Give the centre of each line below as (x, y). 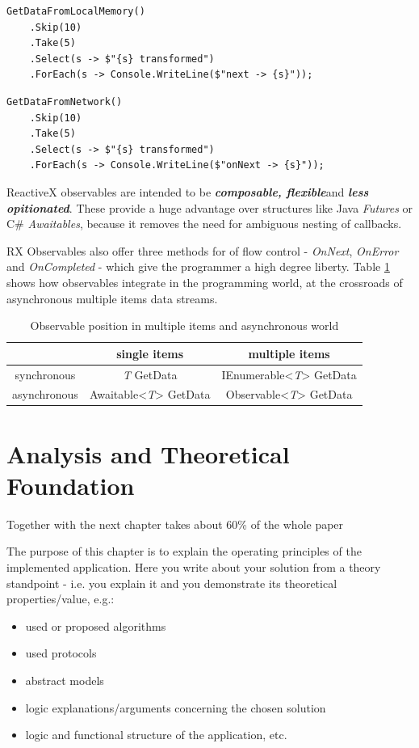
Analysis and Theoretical (148, 453)
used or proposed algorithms (96, 625)
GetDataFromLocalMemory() (76, 11)
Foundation (71, 485)
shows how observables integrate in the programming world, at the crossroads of (205, 282)
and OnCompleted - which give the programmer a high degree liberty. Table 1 (198, 266)
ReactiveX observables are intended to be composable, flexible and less (188, 191)
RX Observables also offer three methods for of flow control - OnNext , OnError (203, 250)
